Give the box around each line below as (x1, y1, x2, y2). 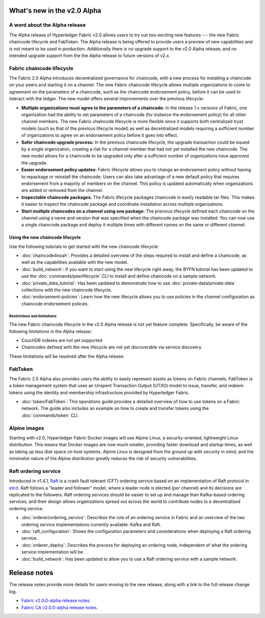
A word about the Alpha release (9, 22, 86, 29)
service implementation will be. (21, 549, 84, 555)
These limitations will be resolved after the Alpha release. (9, 353, 125, 359)
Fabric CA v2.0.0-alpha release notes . (21, 604, 98, 610)
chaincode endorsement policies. (21, 301, 89, 307)
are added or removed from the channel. (21, 187, 104, 193)
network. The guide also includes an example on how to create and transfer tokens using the (21, 405, 209, 411)
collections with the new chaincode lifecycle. (21, 287, 112, 293)
